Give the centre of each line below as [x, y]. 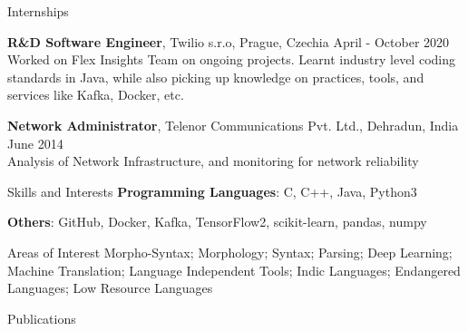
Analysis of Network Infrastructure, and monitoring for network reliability [213, 161]
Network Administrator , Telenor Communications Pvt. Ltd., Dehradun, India [233, 125]
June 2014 [35, 143]
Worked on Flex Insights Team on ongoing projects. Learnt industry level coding [231, 59]
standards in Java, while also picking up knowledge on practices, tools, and [216, 77]
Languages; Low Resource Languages [110, 288]
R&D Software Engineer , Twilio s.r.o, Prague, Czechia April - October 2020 [229, 41]
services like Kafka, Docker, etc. [96, 95]
